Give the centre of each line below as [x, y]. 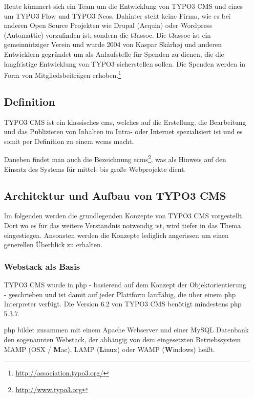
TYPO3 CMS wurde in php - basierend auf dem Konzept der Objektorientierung [125, 285]
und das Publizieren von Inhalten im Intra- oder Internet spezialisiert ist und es [123, 131]
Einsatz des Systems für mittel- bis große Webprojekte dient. [95, 169]
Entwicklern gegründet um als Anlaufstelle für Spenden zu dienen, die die [114, 54]
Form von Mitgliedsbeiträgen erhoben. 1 [63, 74]
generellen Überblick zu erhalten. [53, 245]
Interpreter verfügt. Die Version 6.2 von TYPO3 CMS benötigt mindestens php [123, 304]
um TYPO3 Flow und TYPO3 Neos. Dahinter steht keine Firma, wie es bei [117, 15]
